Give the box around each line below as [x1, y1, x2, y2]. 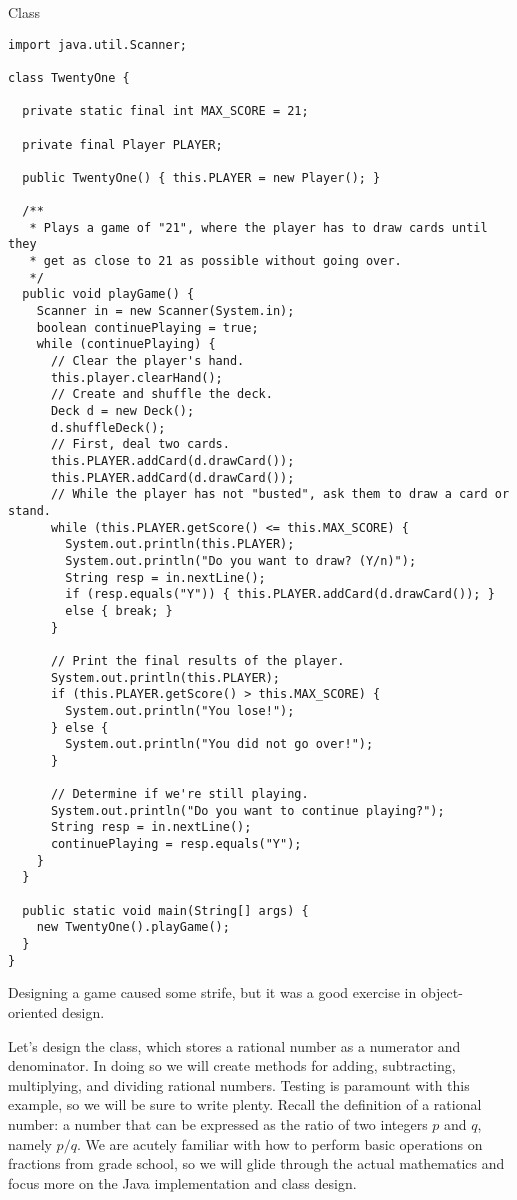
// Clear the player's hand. [50, 354, 245, 369]
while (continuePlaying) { [36, 337, 216, 352]
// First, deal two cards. [50, 437, 230, 452]
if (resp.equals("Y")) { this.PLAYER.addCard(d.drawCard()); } [65, 587, 495, 602]
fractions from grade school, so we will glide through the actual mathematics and [8, 1153, 505, 1174]
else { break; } [65, 603, 173, 618]
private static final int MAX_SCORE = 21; [22, 104, 309, 119]
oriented [8, 1001, 58, 1022]
